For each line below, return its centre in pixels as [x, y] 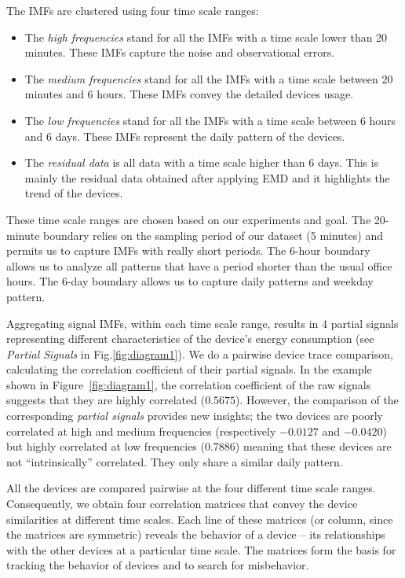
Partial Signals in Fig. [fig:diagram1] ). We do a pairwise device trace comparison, [200, 353]
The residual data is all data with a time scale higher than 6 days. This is [202, 162]
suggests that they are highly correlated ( [106, 400]
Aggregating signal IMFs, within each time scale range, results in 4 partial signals [202, 323]
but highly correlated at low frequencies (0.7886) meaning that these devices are [199, 446]
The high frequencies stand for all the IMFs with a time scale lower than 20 [206, 37]
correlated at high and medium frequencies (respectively [141, 431]
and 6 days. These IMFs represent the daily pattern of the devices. [185, 136]
